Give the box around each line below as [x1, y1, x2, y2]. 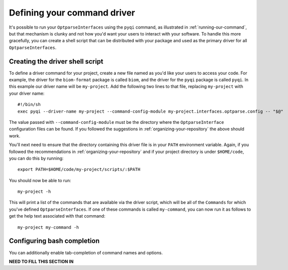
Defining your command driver [9, 7, 135, 18]
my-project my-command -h [17, 224, 80, 230]
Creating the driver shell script [9, 57, 104, 66]
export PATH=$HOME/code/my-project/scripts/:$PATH [17, 167, 141, 172]
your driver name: [9, 90, 45, 96]
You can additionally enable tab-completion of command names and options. [9, 250, 163, 255]
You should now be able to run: [9, 177, 71, 183]
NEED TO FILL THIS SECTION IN [9, 258, 74, 264]
